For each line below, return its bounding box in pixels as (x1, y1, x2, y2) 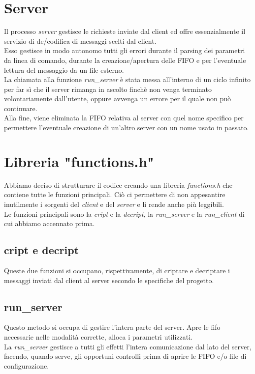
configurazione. (4, 360, 49, 371)
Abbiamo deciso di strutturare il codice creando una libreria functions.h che (4, 179, 232, 190)
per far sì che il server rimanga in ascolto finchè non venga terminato (4, 84, 212, 94)
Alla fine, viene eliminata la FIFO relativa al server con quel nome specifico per (4, 113, 244, 123)
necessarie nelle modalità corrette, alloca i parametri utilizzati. (4, 331, 192, 342)
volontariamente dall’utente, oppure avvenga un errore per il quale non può (4, 93, 231, 104)
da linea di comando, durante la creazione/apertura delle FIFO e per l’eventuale (4, 55, 246, 65)
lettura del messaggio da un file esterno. (4, 64, 124, 75)
